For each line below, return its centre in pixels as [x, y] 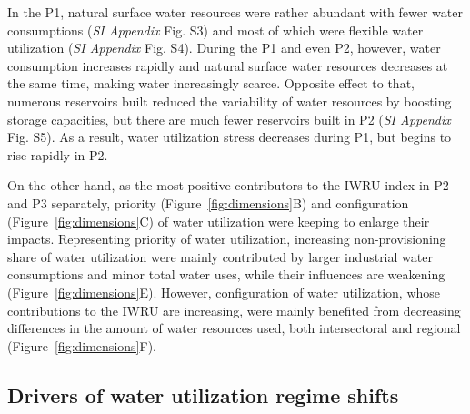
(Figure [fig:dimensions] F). [82, 345]
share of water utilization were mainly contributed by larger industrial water [220, 256]
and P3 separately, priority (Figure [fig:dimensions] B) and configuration [208, 202]
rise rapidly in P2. [58, 154]
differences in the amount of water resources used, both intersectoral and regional [234, 328]
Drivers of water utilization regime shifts [203, 394]
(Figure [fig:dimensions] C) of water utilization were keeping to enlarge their [219, 221]
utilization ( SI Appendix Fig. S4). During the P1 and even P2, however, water [224, 48]
